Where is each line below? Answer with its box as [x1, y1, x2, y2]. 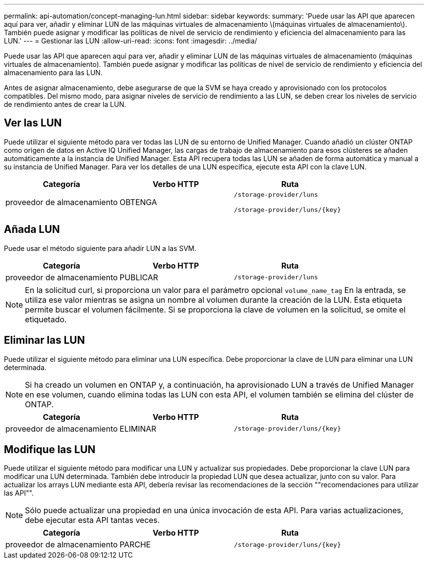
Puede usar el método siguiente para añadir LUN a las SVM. [4, 244, 196, 252]
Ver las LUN [4, 117, 62, 129]
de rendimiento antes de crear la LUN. [4, 100, 127, 108]
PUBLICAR [119, 272, 158, 282]
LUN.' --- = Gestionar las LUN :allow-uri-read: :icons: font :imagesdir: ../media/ [4, 37, 257, 45]
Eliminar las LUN [4, 334, 85, 347]
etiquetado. [25, 314, 67, 324]
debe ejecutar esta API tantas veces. [25, 515, 160, 525]
